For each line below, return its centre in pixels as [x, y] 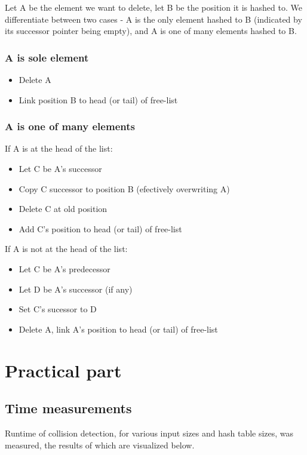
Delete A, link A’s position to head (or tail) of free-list [118, 329]
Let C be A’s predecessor [65, 268]
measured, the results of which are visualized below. [100, 445]
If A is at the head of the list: [59, 148]
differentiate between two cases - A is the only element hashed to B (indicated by [153, 19]
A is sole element [47, 57]
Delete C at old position [63, 209]
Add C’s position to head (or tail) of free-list [100, 228]
